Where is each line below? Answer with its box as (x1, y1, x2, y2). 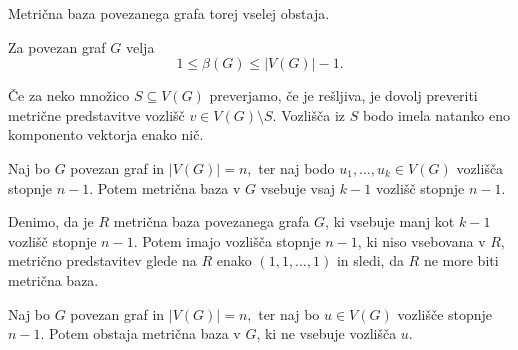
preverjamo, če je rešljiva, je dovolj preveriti (209, 85, 478, 106)
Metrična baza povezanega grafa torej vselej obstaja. (8, 3, 330, 23)
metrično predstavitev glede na (8, 250, 197, 271)
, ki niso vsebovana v (357, 230, 486, 251)
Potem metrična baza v (97, 177, 241, 198)
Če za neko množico (8, 85, 130, 106)
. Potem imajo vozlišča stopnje (133, 230, 321, 251)
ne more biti (423, 250, 499, 271)
